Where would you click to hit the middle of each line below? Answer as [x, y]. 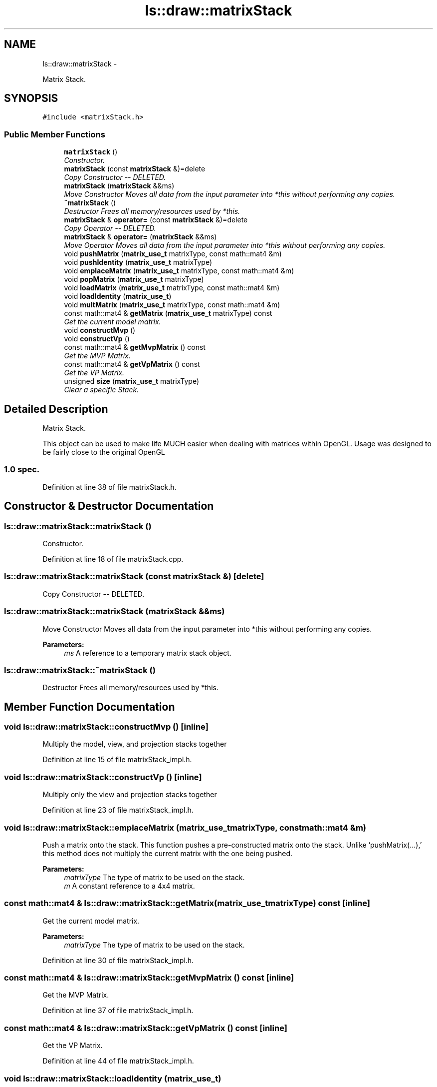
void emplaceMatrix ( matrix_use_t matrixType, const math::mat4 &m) [179, 271]
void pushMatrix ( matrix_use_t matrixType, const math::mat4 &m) [173, 254]
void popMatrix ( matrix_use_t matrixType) [134, 279]
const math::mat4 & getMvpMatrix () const [135, 347]
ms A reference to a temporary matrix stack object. [148, 653]
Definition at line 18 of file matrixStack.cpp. [113, 559]
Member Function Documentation [90, 707]
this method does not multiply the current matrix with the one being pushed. [168, 853]
